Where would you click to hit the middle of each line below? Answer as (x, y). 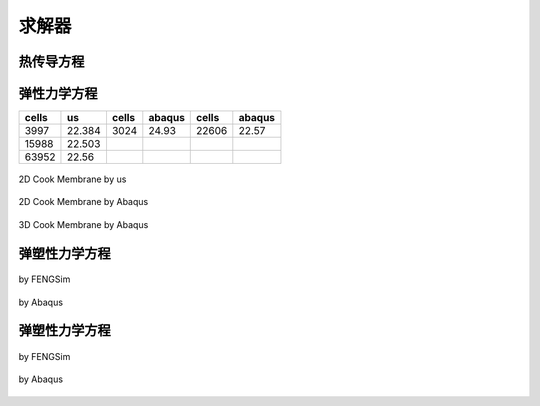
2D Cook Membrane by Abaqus (83, 202)
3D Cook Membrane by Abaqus (83, 224)
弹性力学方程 (58, 93)
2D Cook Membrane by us (72, 179)
